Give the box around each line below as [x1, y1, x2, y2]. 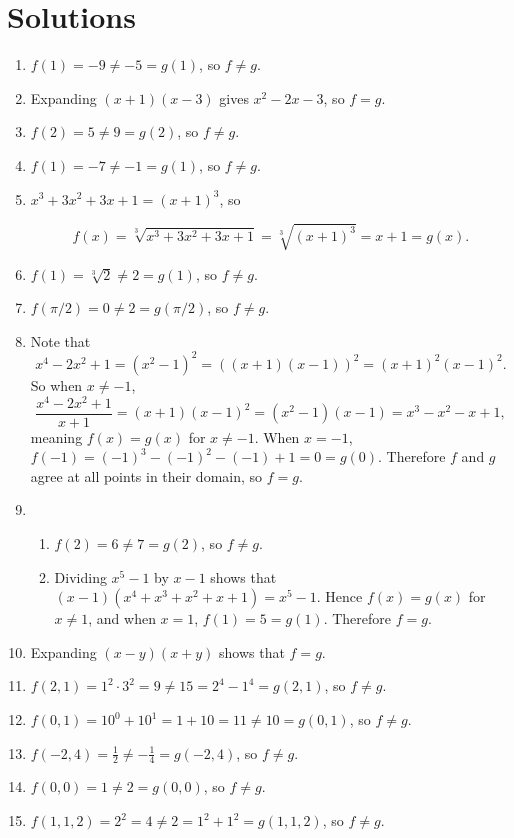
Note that [30, 330, 91, 351]
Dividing [54, 566, 107, 587]
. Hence [316, 586, 363, 607]
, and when [88, 608, 156, 629]
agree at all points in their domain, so [30, 465, 263, 486]
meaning [30, 426, 83, 447]
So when [30, 374, 83, 395]
